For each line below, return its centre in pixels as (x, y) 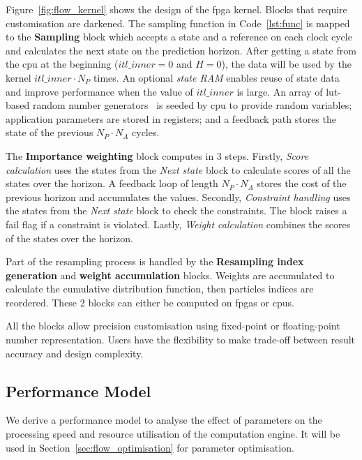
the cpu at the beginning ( (62, 64)
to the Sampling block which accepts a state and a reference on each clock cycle (179, 37)
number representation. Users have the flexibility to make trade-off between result (181, 340)
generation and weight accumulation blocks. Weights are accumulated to (170, 275)
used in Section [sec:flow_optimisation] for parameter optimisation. (150, 447)
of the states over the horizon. (69, 238)
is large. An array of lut (287, 91)
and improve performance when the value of (99, 91)
